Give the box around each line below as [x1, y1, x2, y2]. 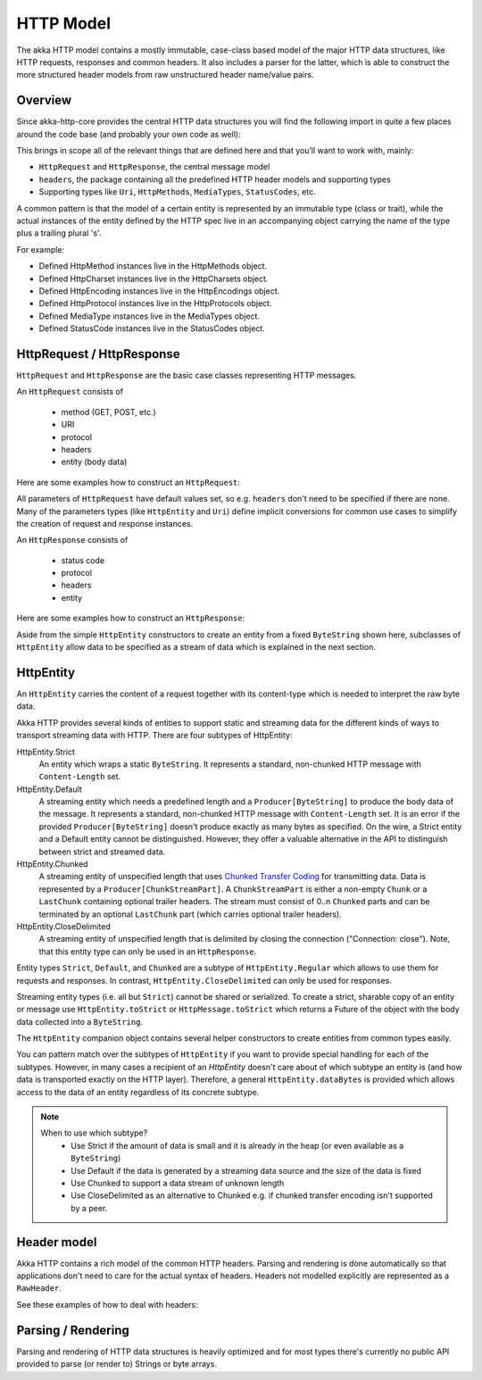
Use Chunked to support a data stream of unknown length [71, 1178, 285, 1188]
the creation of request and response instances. [16, 518, 194, 528]
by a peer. [71, 1202, 108, 1213]
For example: [16, 244, 65, 254]
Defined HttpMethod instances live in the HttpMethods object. [38, 261, 268, 271]
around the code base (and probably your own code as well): [16, 129, 241, 139]
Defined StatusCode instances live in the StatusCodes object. [38, 323, 265, 334]
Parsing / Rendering [16, 1322, 129, 1338]
